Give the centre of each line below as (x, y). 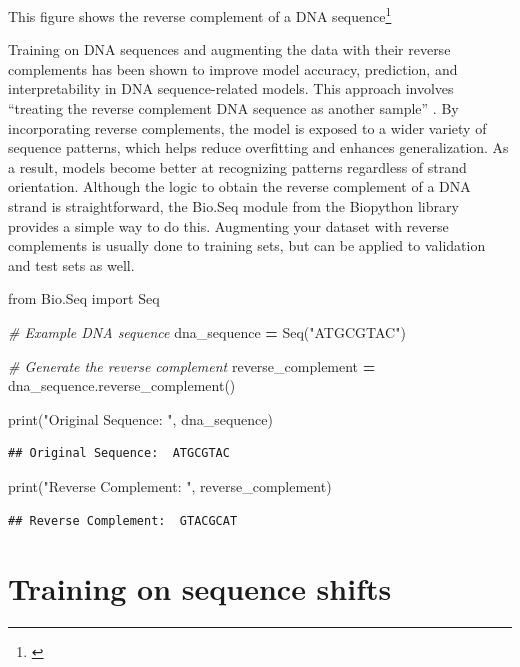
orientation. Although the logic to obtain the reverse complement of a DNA (239, 186)
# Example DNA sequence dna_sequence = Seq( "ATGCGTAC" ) (207, 331)
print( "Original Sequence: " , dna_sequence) (141, 418)
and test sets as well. (71, 264)
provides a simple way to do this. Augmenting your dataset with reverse (228, 225)
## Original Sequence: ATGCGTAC (119, 453)
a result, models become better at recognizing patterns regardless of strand (237, 166)
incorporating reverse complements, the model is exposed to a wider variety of (247, 127)
